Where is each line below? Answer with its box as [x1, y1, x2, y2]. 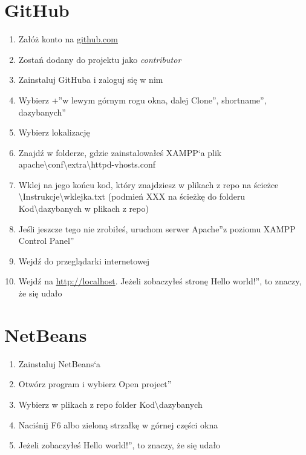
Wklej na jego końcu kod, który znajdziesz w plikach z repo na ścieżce [18, 178, 279, 191]
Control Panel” [18, 234, 74, 247]
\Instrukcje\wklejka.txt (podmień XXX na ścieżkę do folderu [18, 190, 246, 203]
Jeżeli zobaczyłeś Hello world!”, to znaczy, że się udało [18, 439, 221, 451]
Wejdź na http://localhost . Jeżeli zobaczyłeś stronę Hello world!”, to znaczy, [18, 275, 302, 287]
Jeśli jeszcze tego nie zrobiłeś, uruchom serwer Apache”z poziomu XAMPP [18, 222, 296, 235]
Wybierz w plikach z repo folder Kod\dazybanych [18, 398, 203, 410]
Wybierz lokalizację [18, 126, 90, 139]
